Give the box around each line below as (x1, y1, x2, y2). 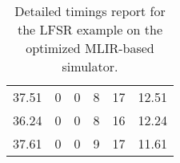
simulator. (62, 57, 118, 75)
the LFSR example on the (17, 20, 163, 39)
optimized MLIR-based (26, 39, 154, 57)
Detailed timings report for (14, 2, 166, 20)
